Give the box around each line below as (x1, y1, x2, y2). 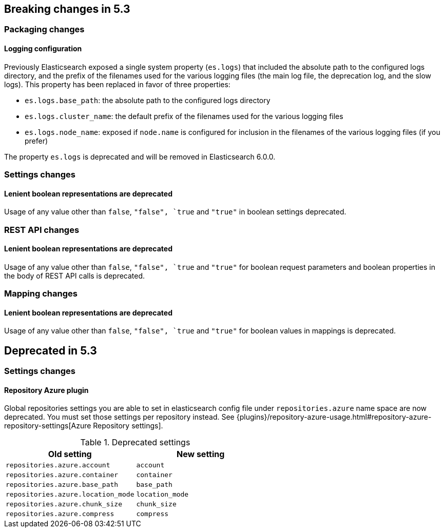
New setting (177, 449, 225, 460)
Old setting (48, 449, 92, 460)
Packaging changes (4, 24, 85, 35)
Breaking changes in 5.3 (4, 3, 130, 15)
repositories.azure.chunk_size (6, 500, 122, 508)
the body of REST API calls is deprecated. (4, 271, 145, 280)
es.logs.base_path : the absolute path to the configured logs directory (25, 95, 271, 105)
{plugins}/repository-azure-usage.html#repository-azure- (236, 412, 432, 422)
